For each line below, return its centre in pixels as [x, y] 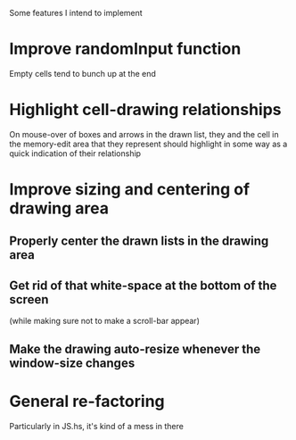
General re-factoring [87, 401]
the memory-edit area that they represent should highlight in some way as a [148, 144]
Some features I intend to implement [76, 13]
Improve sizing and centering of [130, 190]
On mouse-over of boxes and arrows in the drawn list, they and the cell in [144, 134]
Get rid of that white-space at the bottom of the [143, 285]
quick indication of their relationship [75, 153]
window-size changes [72, 363]
